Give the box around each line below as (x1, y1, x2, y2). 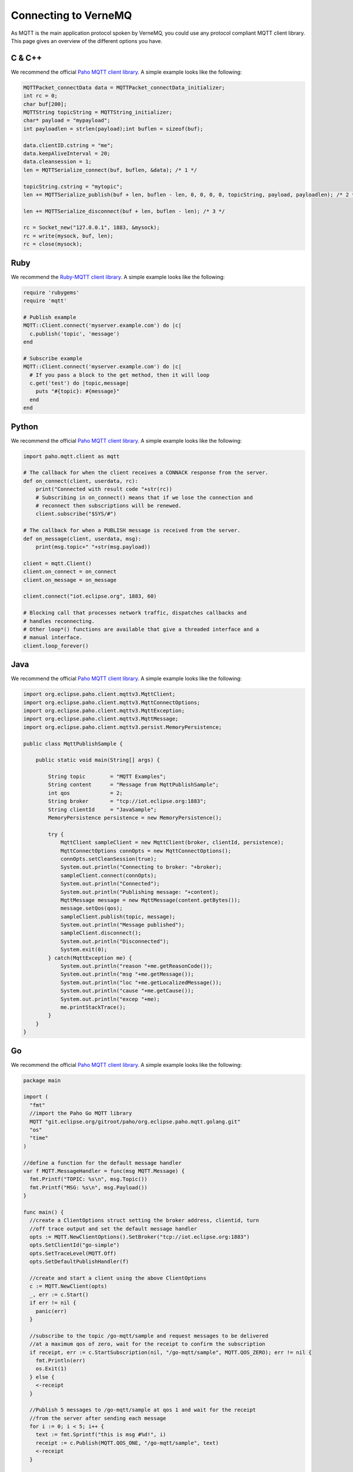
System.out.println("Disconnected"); (60, 938, 169, 944)
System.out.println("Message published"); (60, 921, 185, 929)
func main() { (23, 1209, 64, 1215)
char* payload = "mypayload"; (23, 117, 111, 124)
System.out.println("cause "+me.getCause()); (60, 987, 194, 994)
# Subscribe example (23, 355, 82, 362)
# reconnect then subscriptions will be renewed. (35, 502, 182, 509)
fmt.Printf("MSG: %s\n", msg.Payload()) (29, 1184, 148, 1191)
